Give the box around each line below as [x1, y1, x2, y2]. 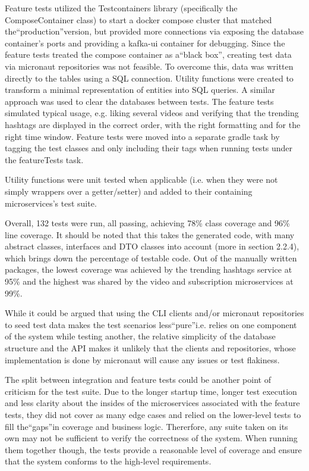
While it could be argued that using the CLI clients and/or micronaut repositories [5, 307, 304, 319]
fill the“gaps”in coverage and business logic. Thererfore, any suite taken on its [5, 420, 288, 432]
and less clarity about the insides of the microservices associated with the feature [5, 397, 300, 409]
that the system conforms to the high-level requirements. [5, 455, 212, 467]
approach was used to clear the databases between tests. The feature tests [5, 95, 274, 107]
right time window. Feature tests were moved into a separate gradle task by [5, 130, 280, 142]
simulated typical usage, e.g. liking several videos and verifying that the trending [5, 107, 299, 119]
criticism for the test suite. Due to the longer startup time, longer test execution [5, 385, 297, 397]
